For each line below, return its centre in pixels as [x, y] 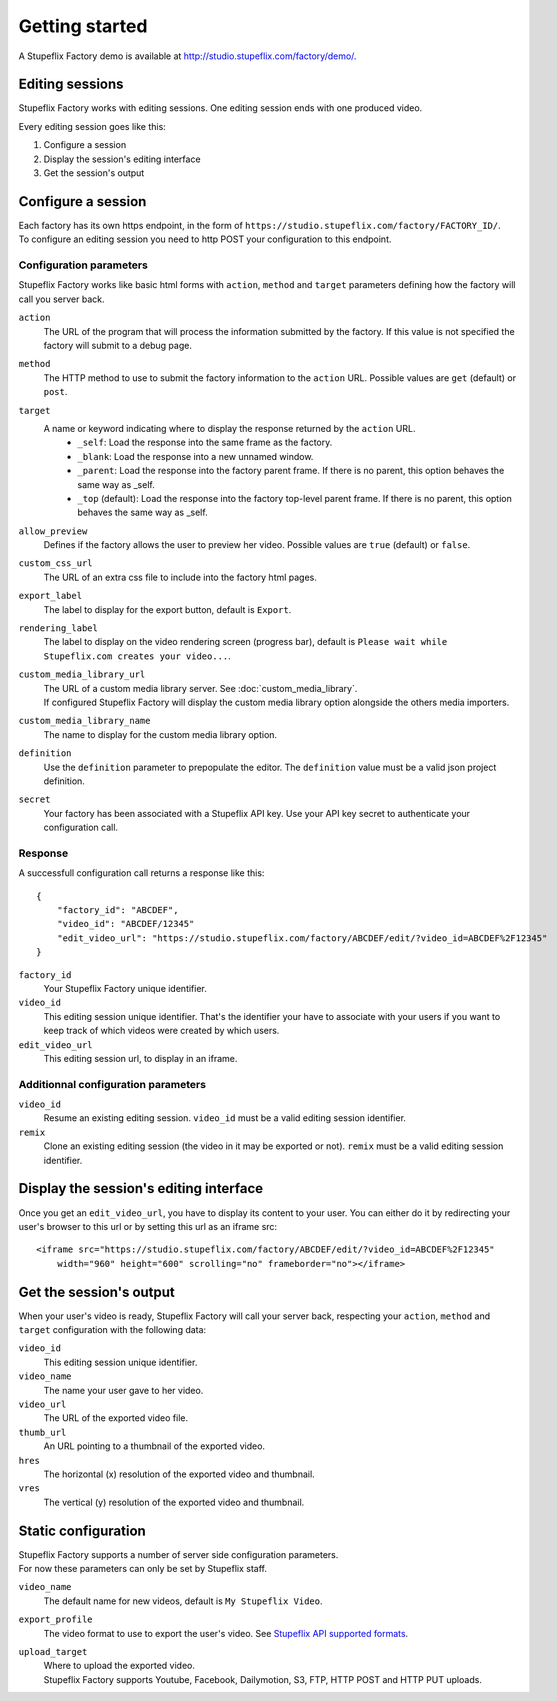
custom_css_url [56, 563]
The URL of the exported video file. [116, 1418]
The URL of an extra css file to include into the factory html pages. [180, 577]
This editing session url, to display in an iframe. [140, 1058]
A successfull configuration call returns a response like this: [141, 873]
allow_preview [53, 531]
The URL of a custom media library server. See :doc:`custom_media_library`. [200, 688]
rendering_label [58, 628]
